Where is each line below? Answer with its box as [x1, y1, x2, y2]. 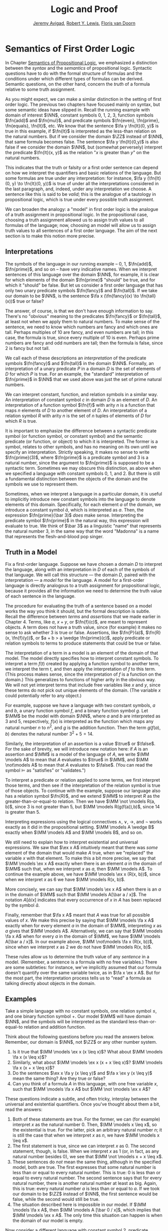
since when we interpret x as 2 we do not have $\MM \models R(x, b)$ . [5, 944, 152, 950]
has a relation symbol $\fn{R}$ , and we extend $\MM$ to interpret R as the [5, 793, 160, 799]
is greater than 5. [5, 809, 41, 815]
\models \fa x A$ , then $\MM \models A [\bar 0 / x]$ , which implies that [12, 1207, 160, 1213]
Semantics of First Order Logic [5, 43, 135, 54]
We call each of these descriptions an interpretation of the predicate [5, 355, 146, 361]
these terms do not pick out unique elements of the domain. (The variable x [5, 687, 161, 693]
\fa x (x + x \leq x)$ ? [12, 1065, 55, 1071]
